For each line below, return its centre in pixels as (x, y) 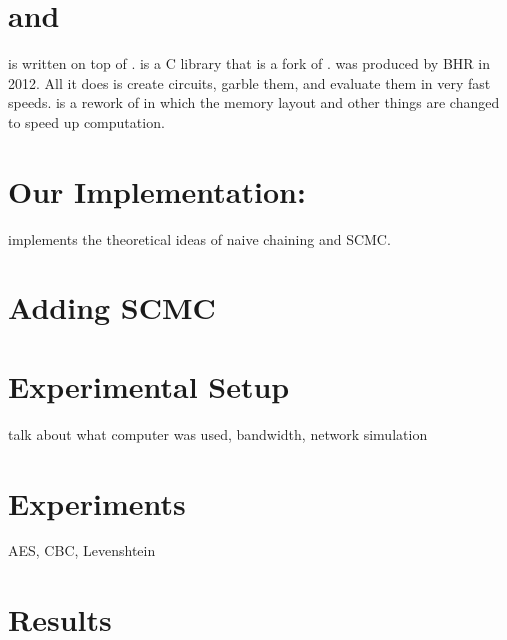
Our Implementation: (157, 190)
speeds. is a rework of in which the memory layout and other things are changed (254, 102)
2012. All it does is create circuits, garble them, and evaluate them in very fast (249, 82)
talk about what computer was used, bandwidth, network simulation (218, 433)
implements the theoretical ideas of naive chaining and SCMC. (199, 238)
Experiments (97, 502)
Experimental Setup (149, 385)
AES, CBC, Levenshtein (82, 550)
